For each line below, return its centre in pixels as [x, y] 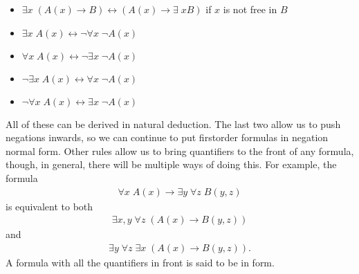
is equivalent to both [49, 206]
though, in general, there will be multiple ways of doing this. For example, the [171, 164]
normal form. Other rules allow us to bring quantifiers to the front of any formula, [180, 150]
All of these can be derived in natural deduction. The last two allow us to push [173, 124]
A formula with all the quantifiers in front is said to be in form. [140, 262]
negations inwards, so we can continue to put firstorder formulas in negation [167, 137]
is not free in [250, 9]
